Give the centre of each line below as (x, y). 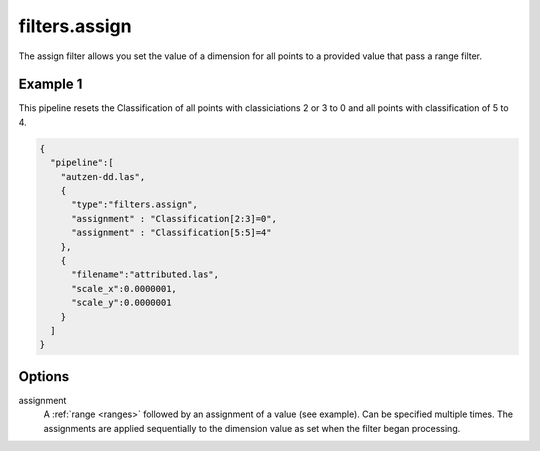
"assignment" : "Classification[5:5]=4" (171, 233)
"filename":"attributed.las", (145, 274)
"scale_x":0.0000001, (124, 288)
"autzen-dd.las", (103, 176)
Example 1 (50, 84)
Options (44, 376)
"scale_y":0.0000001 (121, 303)
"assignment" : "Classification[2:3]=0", (174, 218)
